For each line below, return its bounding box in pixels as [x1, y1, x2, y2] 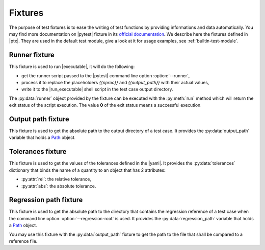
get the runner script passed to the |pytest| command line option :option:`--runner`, [21, 72, 190, 78]
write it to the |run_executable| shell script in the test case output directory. [21, 86, 173, 92]
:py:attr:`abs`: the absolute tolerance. [21, 183, 96, 189]
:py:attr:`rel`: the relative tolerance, [21, 176, 92, 182]
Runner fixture [9, 51, 55, 59]
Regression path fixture [9, 196, 83, 204]
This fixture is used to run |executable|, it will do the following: [9, 64, 135, 69]
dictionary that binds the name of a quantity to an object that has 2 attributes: [9, 167, 166, 173]
